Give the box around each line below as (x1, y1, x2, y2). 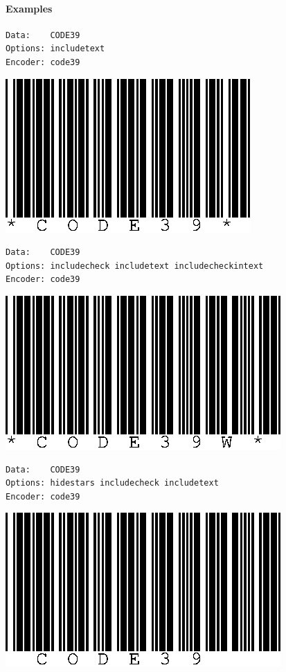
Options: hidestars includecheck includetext (6, 478, 219, 488)
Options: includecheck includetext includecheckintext (6, 260, 264, 271)
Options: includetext (6, 44, 105, 54)
